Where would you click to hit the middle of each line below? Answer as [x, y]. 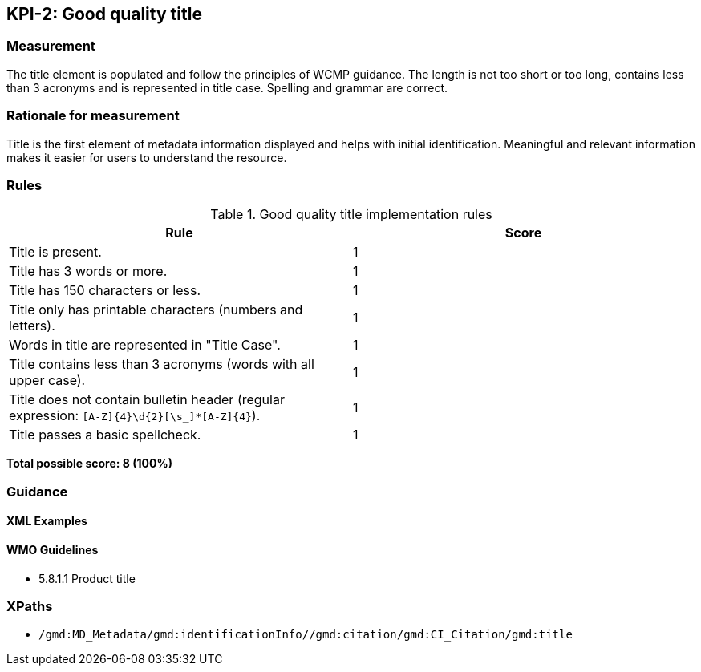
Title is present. [55, 252]
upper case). [47, 381]
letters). [32, 326]
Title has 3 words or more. [88, 271]
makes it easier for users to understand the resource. [147, 157]
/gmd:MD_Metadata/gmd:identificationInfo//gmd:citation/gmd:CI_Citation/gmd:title [306, 635]
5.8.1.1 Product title [87, 578]
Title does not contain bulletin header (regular [147, 400]
